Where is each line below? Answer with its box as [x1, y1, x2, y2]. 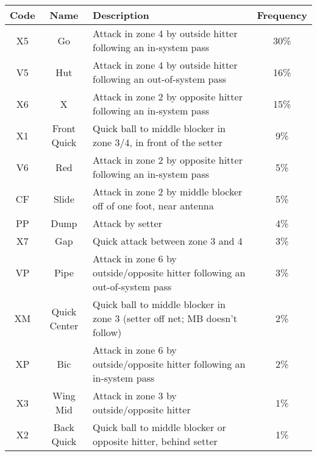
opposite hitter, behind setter [93, 434, 218, 448]
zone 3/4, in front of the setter [93, 135, 223, 149]
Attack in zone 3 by [93, 388, 177, 402]
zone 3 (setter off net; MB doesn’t [93, 311, 237, 325]
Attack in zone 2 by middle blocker [93, 184, 243, 198]
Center [49, 318, 79, 332]
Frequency [257, 8, 307, 22]
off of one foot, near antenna [93, 198, 214, 212]
